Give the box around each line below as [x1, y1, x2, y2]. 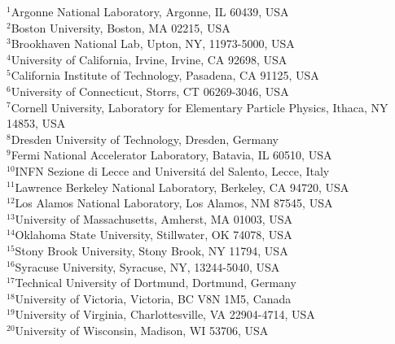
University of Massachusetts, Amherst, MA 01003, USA [15, 210, 292, 227]
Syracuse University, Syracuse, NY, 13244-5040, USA [15, 258, 280, 275]
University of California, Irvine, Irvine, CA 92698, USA [11, 50, 287, 67]
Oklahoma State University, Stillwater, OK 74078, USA [15, 226, 292, 243]
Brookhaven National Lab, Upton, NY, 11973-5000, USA [11, 35, 295, 52]
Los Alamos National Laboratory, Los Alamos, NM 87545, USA [15, 194, 333, 211]
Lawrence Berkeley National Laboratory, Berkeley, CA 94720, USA [15, 178, 349, 195]
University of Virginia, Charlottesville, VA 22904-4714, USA [15, 306, 315, 323]
